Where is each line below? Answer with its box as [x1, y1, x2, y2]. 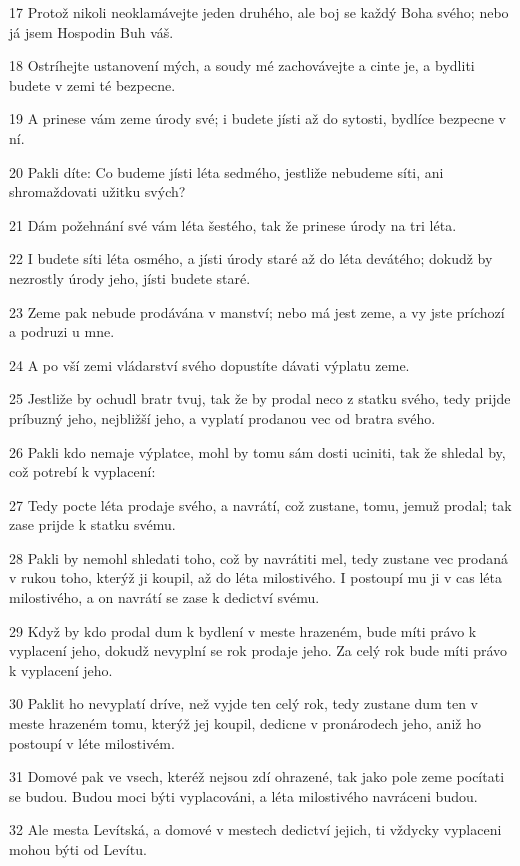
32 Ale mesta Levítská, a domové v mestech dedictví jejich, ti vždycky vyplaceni [9, 819, 502, 840]
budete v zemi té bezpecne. [9, 74, 176, 95]
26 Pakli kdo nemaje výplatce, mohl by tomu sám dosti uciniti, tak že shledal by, [9, 441, 506, 462]
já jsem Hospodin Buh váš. [9, 21, 174, 42]
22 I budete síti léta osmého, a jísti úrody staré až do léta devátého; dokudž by [9, 248, 493, 269]
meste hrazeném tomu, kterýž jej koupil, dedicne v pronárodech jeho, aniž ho [9, 713, 481, 734]
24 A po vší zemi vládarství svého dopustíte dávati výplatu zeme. [9, 354, 410, 375]
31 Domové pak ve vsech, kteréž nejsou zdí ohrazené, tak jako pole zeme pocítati [9, 766, 505, 787]
